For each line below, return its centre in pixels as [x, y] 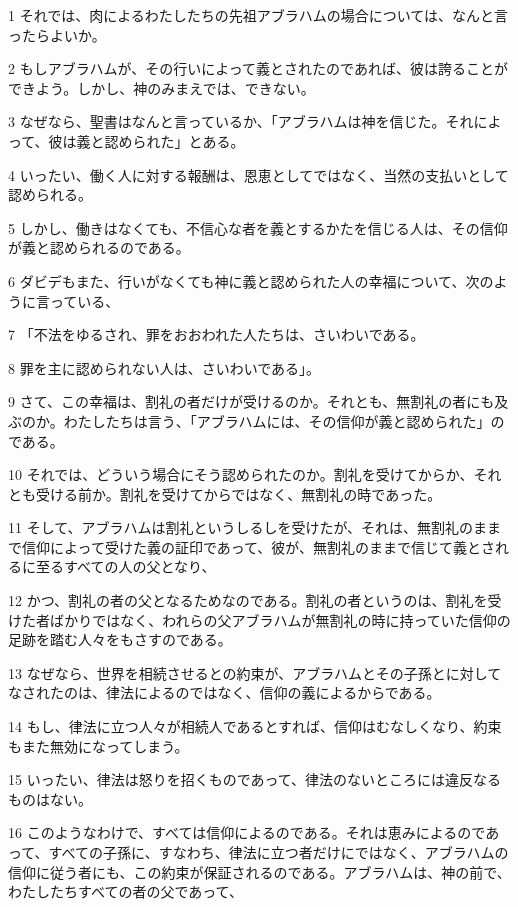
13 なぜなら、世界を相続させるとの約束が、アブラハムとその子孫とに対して [255, 672]
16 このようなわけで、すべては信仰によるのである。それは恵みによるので [247, 832]
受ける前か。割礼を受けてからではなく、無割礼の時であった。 [238, 493]
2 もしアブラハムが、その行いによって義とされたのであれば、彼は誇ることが [258, 68]
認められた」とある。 [174, 140]
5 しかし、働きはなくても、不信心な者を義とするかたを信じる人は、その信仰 [258, 227]
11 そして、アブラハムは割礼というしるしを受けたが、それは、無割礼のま [248, 527]
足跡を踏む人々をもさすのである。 [120, 639]
